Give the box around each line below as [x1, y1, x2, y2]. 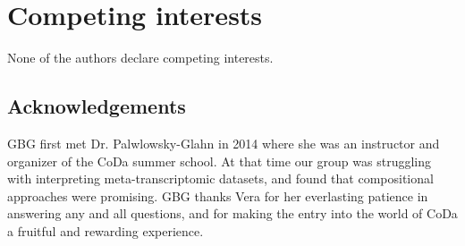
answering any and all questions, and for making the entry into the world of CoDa [7, 204, 458, 223]
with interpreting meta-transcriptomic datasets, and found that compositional [7, 169, 434, 188]
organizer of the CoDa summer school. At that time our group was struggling [7, 151, 431, 170]
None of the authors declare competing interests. [7, 48, 274, 67]
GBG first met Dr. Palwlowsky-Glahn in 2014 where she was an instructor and [7, 133, 440, 152]
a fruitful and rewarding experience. [7, 221, 204, 240]
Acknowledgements [7, 92, 186, 120]
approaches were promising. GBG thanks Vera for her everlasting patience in [7, 186, 428, 205]
